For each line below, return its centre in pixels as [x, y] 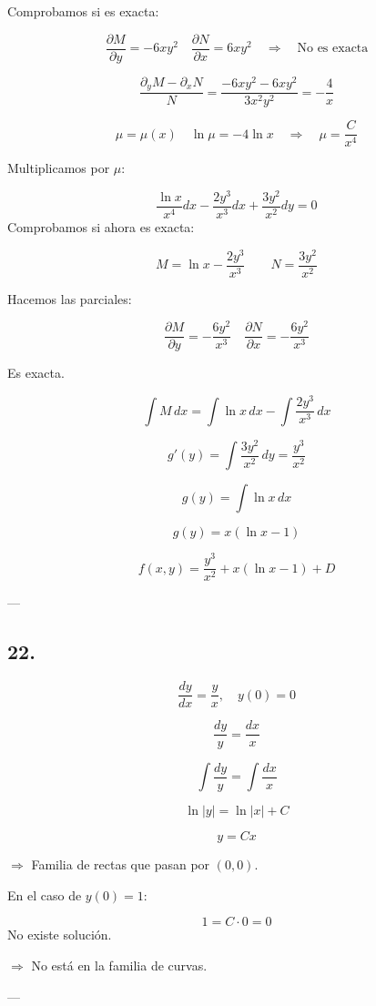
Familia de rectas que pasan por [121, 864]
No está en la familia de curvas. [119, 965]
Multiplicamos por [59, 168]
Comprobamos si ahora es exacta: [101, 226]
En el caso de [45, 894]
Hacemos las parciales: [70, 298]
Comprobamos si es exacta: [83, 11]
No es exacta [333, 49]
